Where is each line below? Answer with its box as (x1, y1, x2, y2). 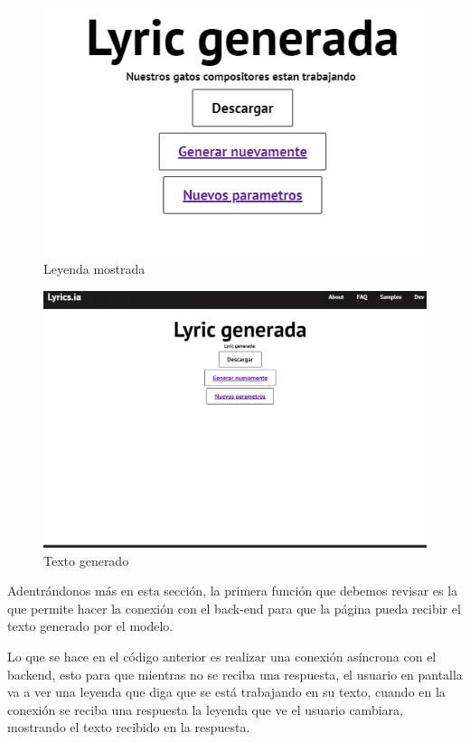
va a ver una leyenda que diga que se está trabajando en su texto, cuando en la (7, 682, 446, 701)
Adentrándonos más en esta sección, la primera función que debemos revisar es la (7, 581, 458, 600)
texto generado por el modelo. (7, 616, 174, 635)
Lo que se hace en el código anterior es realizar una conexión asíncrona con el (7, 647, 437, 666)
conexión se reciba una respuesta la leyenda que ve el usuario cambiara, (7, 700, 403, 719)
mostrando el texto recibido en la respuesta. (7, 718, 250, 737)
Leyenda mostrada (43, 259, 146, 278)
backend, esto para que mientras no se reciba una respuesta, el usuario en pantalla (7, 664, 463, 683)
